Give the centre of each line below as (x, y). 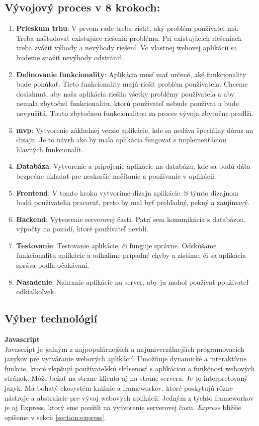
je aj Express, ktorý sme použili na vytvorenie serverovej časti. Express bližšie (123, 407)
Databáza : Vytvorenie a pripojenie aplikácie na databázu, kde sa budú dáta (133, 166)
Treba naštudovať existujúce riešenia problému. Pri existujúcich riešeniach (129, 38)
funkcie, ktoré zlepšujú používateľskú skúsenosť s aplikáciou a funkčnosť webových (130, 368)
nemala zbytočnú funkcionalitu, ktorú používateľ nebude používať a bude (128, 103)
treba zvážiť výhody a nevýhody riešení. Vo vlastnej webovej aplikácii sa (127, 48)
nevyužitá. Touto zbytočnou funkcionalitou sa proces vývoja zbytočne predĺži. (135, 113)
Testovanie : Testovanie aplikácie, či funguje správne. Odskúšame (116, 245)
